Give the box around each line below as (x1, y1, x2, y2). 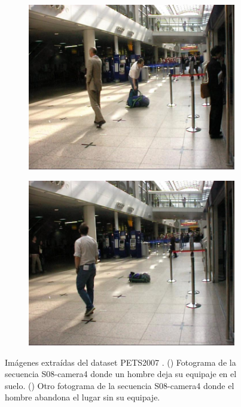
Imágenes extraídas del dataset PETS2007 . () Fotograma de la (5, 356, 236, 368)
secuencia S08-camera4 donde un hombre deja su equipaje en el (5, 367, 237, 380)
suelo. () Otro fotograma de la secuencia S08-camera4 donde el (5, 379, 234, 391)
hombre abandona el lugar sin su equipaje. (5, 391, 160, 403)
